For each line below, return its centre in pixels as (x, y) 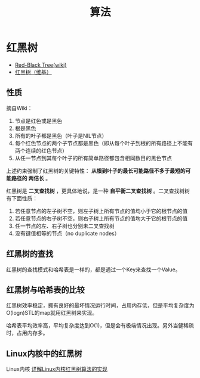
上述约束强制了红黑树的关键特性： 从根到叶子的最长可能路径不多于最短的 (96, 171)
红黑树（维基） (33, 72)
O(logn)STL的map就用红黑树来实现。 (52, 313)
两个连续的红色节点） (41, 150)
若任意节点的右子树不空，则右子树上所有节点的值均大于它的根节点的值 (101, 218)
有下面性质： (22, 198)
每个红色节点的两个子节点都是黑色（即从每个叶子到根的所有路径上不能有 (104, 143)
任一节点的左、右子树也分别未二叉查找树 (64, 226)
